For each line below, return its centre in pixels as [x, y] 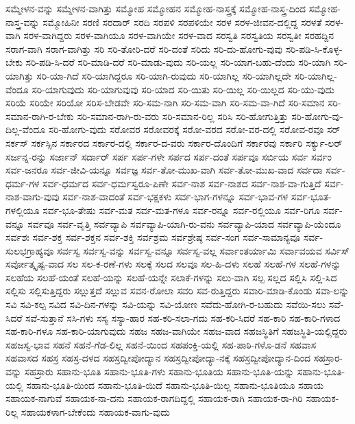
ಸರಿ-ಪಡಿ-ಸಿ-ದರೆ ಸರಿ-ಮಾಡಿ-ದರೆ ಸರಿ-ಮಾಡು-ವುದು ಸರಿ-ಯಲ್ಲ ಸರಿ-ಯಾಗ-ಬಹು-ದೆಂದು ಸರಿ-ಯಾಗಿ [178, 62]
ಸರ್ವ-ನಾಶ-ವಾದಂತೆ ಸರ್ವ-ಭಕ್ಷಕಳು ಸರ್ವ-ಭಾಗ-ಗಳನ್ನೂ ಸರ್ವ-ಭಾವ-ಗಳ [175, 197]
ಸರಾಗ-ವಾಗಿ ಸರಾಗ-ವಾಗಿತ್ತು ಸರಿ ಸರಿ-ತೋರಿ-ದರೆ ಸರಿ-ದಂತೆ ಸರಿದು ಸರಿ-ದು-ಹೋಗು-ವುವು [144, 48]
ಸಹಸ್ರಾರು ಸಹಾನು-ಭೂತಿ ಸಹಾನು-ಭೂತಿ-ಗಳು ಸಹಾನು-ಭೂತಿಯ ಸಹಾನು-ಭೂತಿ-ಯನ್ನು [159, 372]
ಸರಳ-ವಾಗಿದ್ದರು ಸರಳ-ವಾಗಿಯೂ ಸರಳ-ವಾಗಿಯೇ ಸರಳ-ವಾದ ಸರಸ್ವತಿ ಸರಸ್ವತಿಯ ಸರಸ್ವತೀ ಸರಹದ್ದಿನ [179, 35]
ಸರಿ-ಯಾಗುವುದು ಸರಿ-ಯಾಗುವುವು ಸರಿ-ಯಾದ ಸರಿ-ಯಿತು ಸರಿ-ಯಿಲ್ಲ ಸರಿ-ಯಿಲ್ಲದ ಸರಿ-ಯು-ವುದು [183, 89]
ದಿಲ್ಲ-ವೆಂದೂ [26, 129]
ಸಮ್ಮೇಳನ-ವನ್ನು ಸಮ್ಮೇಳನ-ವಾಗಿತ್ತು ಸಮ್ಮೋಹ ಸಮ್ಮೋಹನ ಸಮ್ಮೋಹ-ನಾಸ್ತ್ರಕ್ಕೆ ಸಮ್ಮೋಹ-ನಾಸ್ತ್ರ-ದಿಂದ [156, 8]
